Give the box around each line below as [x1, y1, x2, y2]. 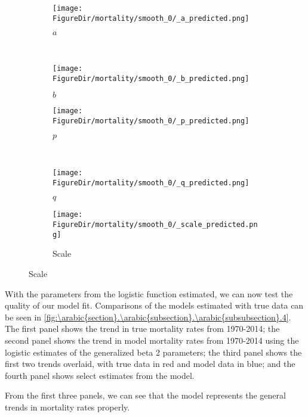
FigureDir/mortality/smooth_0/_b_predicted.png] [53, 74, 250, 83]
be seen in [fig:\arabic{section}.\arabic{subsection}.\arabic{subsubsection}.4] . [5, 310, 291, 323]
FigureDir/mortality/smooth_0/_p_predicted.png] [53, 116, 250, 125]
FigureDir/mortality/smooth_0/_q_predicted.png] [53, 178, 250, 187]
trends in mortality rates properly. [5, 400, 130, 413]
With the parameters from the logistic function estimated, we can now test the [5, 287, 293, 300]
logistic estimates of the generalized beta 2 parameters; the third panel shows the [5, 346, 302, 358]
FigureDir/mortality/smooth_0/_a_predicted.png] [53, 14, 250, 23]
